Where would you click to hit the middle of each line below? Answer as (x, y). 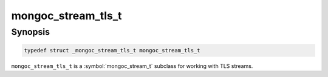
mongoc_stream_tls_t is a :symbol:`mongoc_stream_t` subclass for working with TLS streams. (132, 66)
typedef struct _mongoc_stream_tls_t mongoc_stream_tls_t (112, 50)
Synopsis (31, 32)
